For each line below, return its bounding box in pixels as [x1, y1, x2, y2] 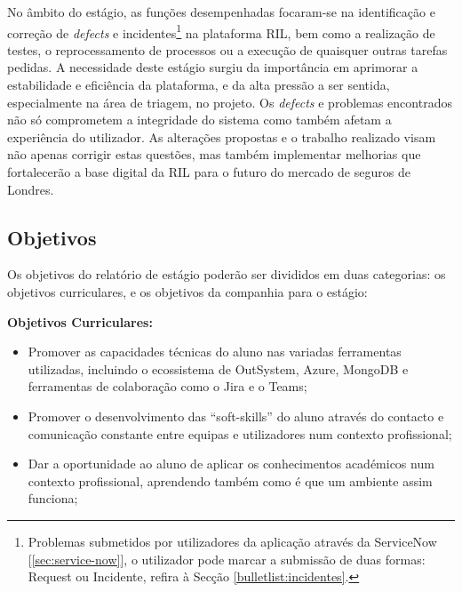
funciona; [28, 489, 78, 508]
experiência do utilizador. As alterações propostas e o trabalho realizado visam [7, 127, 436, 146]
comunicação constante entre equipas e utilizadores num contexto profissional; [28, 424, 452, 443]
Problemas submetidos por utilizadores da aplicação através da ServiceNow [28, 532, 437, 550]
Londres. [7, 180, 54, 198]
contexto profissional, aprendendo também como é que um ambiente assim [28, 471, 433, 490]
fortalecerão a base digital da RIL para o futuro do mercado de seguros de [7, 163, 410, 180]
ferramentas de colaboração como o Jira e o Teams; [28, 377, 307, 396]
